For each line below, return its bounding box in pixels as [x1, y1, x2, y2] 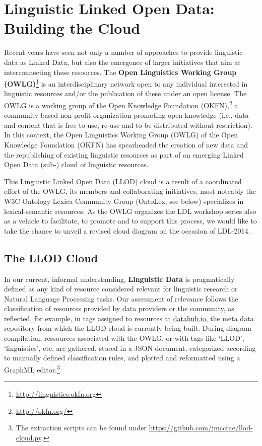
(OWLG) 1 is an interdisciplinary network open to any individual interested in [4, 77, 248, 89]
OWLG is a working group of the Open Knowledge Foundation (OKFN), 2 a [4, 98, 238, 110]
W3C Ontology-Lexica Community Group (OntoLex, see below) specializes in [4, 195, 244, 206]
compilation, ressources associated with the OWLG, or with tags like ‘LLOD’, [4, 333, 244, 343]
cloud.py [16, 432, 41, 442]
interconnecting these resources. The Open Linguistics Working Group [4, 66, 237, 77]
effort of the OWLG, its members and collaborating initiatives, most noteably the [4, 186, 256, 196]
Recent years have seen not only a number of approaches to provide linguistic [4, 47, 243, 57]
